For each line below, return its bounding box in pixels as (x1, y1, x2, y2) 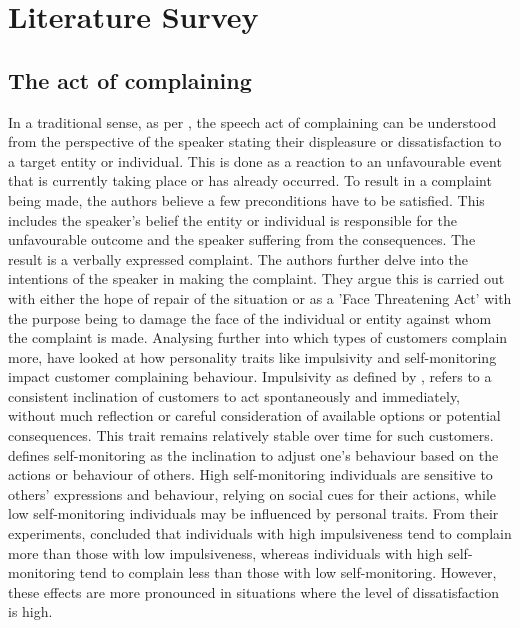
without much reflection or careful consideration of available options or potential (8, 405, 501, 426)
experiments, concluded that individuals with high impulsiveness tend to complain (8, 523, 512, 544)
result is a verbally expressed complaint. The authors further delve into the (8, 248, 468, 269)
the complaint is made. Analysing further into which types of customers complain (8, 327, 508, 348)
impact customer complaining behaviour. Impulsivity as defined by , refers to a (8, 366, 492, 387)
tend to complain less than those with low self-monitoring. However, (79, 562, 497, 583)
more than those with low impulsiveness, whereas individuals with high (8, 542, 444, 563)
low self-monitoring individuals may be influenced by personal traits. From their (8, 503, 499, 524)
